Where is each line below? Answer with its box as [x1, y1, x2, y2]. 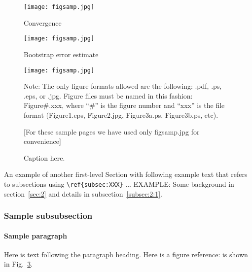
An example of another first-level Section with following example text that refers [4, 169, 248, 179]
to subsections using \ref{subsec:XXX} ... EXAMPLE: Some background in [4, 178, 234, 189]
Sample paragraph [4, 230, 67, 240]
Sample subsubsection [4, 209, 93, 222]
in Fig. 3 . [4, 259, 33, 269]
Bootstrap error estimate [24, 49, 99, 59]
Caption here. [24, 152, 65, 163]
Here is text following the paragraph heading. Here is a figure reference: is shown [4, 249, 248, 259]
